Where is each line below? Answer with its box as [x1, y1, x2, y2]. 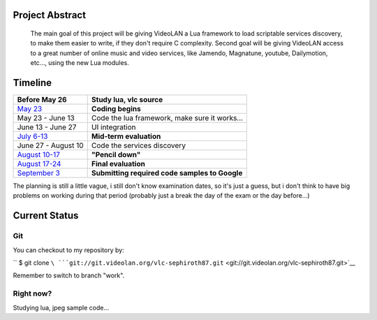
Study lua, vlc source [91, 95, 163, 105]
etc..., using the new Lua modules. [30, 59, 129, 67]
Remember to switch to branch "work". [13, 271, 125, 279]
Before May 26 [17, 95, 67, 105]
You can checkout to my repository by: [13, 245, 125, 254]
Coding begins [91, 104, 141, 114]
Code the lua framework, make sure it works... [91, 113, 244, 123]
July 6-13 [17, 131, 48, 141]
